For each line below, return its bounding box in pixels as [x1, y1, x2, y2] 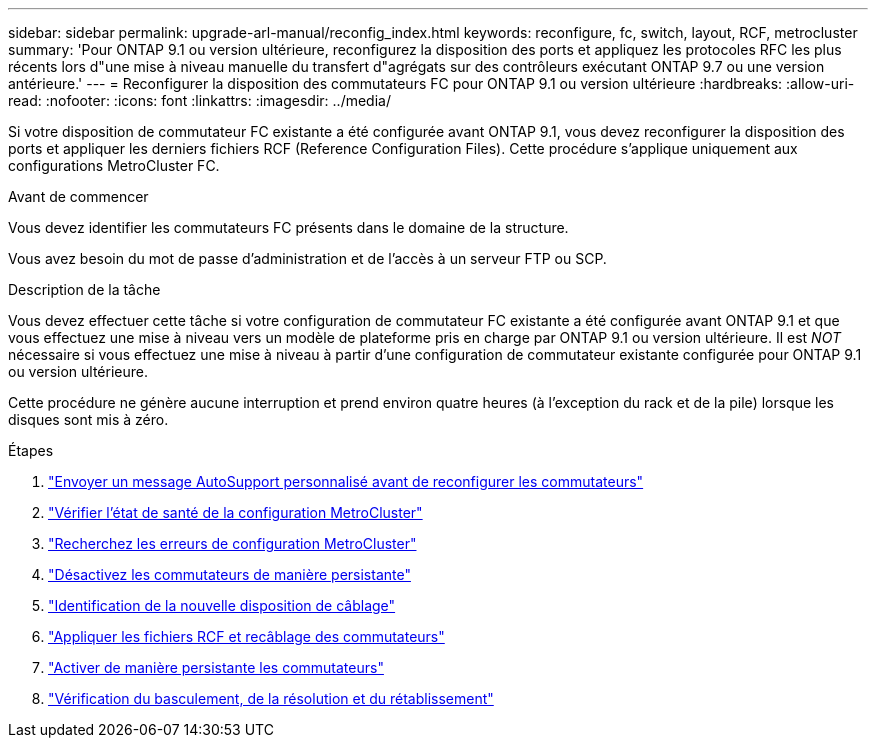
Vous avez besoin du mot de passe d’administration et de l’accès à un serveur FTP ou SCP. [8, 250, 607, 267]
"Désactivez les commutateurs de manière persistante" [48, 566, 411, 583]
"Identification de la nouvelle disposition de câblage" [48, 597, 396, 614]
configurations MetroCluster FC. [8, 157, 220, 174]
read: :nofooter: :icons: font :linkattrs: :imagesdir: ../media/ [8, 92, 391, 109]
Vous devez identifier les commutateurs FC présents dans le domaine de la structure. [8, 219, 569, 236]
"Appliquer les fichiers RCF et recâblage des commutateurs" [48, 628, 445, 645]
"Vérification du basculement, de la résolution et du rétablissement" [48, 690, 494, 707]
